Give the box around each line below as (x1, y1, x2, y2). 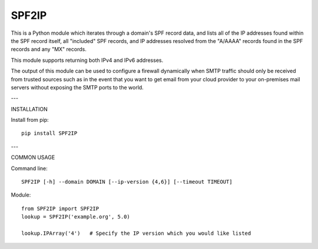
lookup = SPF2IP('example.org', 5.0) (21, 214, 131, 220)
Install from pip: (11, 117, 49, 124)
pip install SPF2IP (21, 130, 78, 137)
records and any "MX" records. (11, 46, 87, 53)
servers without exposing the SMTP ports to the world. (11, 84, 144, 91)
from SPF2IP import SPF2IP (21, 205, 100, 212)
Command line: (11, 165, 48, 172)
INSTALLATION (11, 105, 48, 112)
